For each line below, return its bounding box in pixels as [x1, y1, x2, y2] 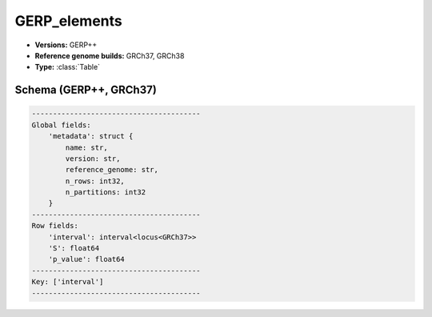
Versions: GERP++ [34, 40, 98, 50]
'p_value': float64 [48, 255, 126, 264]
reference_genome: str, [65, 165, 159, 175]
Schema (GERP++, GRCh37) [14, 83, 158, 97]
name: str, [65, 142, 108, 152]
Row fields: [31, 221, 79, 231]
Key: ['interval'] [31, 277, 104, 287]
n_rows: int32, [65, 176, 126, 186]
